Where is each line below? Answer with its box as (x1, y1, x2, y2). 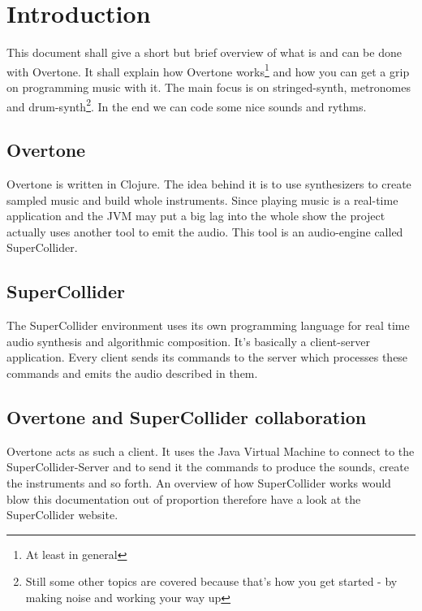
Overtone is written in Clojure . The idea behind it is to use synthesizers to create (6, 175, 411, 193)
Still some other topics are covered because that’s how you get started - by (25, 573, 398, 590)
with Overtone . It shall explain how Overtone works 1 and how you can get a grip (6, 60, 410, 80)
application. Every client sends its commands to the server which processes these (6, 349, 408, 366)
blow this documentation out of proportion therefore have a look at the (6, 490, 361, 507)
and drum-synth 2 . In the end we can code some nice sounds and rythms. (6, 95, 367, 115)
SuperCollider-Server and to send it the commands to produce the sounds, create (6, 458, 409, 475)
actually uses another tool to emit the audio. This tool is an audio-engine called (6, 223, 403, 240)
